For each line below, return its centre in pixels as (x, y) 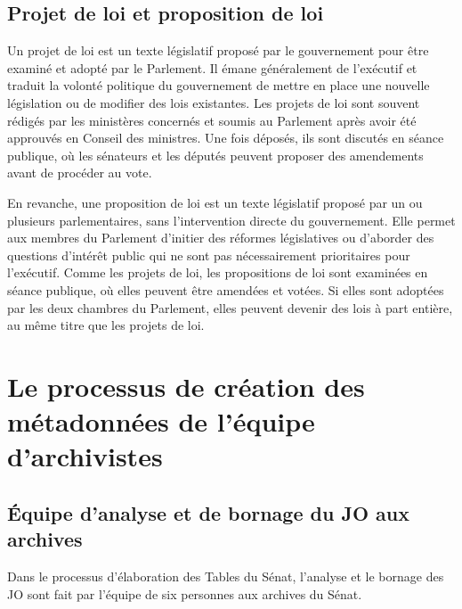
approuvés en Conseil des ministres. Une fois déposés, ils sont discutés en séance (226, 138)
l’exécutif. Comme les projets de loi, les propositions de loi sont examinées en (218, 272)
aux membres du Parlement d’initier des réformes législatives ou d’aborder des (221, 238)
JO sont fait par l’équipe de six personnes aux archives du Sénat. (185, 593)
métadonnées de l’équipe (161, 421)
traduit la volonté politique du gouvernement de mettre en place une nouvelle (219, 85)
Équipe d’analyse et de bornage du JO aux (208, 512)
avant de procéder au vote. (80, 173)
